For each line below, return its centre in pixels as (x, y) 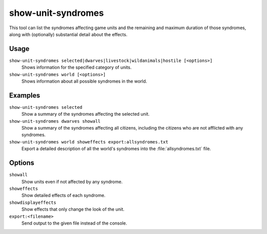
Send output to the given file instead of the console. (74, 223)
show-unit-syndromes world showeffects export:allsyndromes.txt (89, 142)
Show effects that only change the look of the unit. (73, 209)
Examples (25, 95)
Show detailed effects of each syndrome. (64, 195)
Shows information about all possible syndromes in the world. (84, 81)
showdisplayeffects (33, 202)
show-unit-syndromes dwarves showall (55, 121)
